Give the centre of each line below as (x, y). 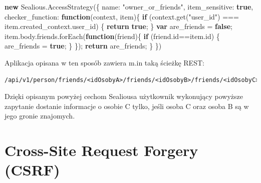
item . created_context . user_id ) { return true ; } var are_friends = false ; (118, 26)
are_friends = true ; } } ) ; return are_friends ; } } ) (83, 46)
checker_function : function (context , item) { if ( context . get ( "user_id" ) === (122, 16)
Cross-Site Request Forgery (101, 150)
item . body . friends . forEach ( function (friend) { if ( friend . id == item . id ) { (112, 36)
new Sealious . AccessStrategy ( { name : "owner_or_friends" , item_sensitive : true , (129, 6)
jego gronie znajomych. (40, 116)
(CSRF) (32, 170)
